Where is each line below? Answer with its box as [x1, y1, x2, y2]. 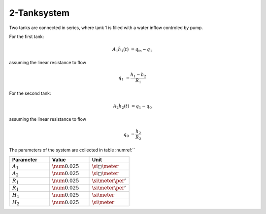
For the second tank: [9, 90, 51, 96]
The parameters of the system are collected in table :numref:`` [9, 147, 135, 153]
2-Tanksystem [9, 7, 70, 18]
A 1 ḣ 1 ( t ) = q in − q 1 [112, 47, 153, 53]
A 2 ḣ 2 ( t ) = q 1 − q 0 [113, 104, 152, 110]
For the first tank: [9, 34, 44, 39]
